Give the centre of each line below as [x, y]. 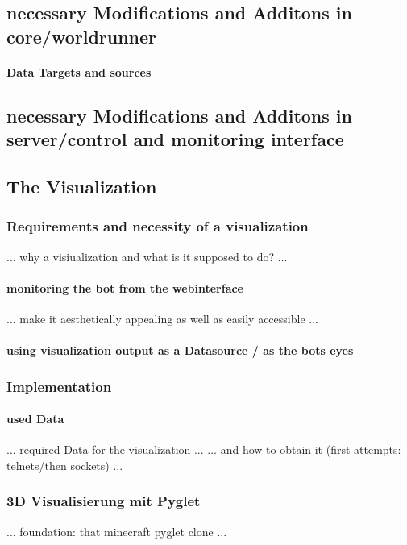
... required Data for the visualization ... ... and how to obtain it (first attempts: [204, 449]
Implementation [59, 386]
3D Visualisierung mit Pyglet [104, 501]
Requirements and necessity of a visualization [158, 226]
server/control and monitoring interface [175, 139]
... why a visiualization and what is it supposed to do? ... [147, 256]
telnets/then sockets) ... [65, 465]
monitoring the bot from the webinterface [125, 287]
